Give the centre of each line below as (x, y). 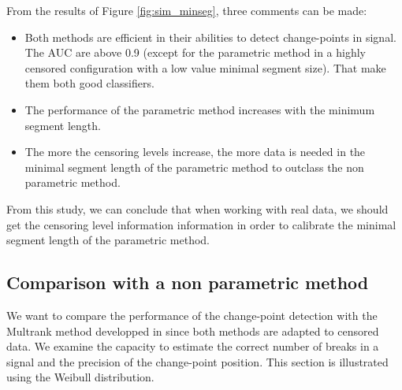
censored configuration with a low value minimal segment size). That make (205, 67)
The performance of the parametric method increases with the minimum (200, 109)
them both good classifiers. (89, 83)
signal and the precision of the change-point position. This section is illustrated (197, 361)
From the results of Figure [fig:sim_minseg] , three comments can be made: (187, 10)
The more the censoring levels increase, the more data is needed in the (195, 152)
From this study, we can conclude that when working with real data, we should (197, 208)
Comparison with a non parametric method (188, 282)
